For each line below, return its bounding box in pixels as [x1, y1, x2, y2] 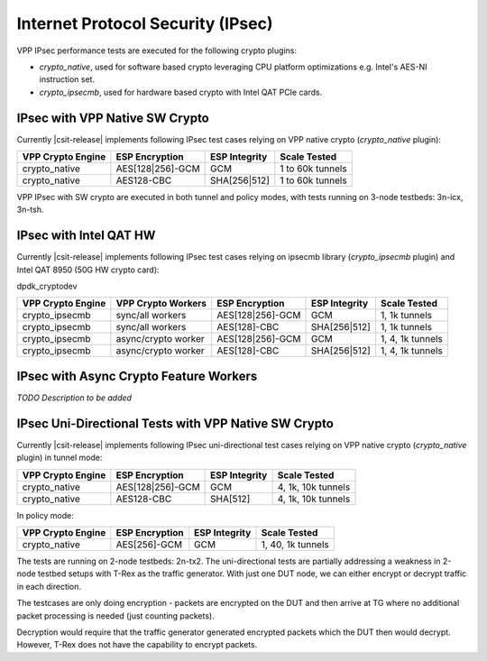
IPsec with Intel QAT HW [16, 228, 156, 243]
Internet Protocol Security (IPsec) [16, 14, 273, 33]
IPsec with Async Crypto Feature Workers [16, 368, 258, 383]
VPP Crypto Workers [115, 298, 207, 310]
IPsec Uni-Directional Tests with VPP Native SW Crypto [16, 416, 334, 431]
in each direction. [16, 581, 81, 592]
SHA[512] [210, 492, 251, 505]
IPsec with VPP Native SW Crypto [16, 110, 209, 125]
